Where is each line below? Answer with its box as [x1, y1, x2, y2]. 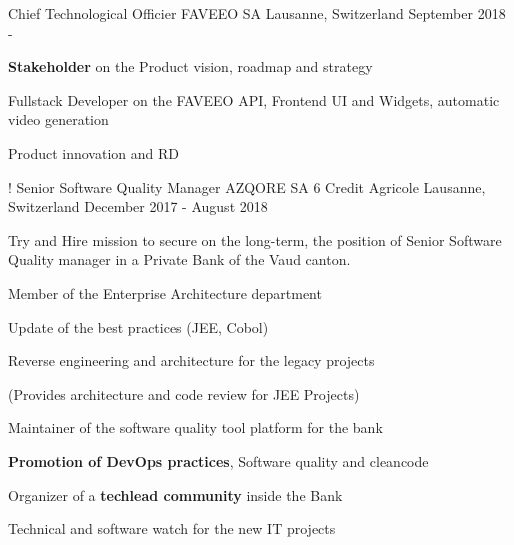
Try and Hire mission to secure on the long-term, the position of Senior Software [8, 229, 502, 250]
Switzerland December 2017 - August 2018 [8, 196, 268, 217]
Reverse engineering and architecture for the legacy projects [8, 350, 375, 371]
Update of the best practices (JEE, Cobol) [8, 316, 269, 337]
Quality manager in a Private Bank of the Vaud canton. [8, 249, 351, 270]
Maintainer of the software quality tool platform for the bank [8, 417, 383, 438]
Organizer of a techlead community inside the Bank [8, 484, 343, 505]
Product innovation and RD [8, 142, 179, 163]
